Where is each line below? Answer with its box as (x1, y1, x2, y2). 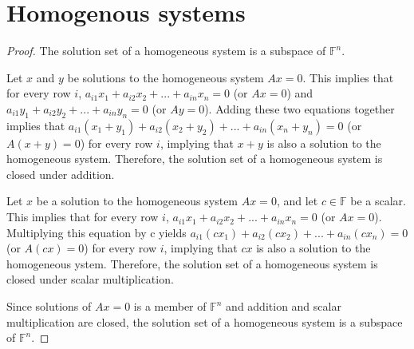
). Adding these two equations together (204, 100, 395, 117)
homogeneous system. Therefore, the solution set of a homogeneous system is (6, 150, 383, 167)
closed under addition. (6, 165, 115, 182)
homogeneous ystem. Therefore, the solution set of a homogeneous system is (6, 255, 378, 272)
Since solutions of (6, 298, 92, 315)
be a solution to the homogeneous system (36, 192, 239, 209)
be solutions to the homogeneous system (67, 69, 264, 85)
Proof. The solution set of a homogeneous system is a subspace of (6, 42, 326, 59)
